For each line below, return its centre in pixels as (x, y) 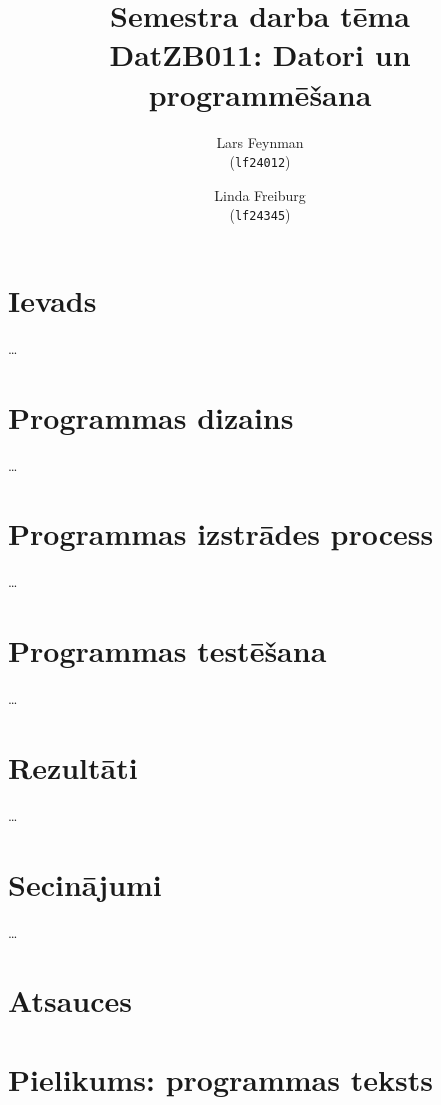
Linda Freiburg (260, 194)
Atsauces (70, 1000)
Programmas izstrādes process (221, 533)
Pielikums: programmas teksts (220, 1078)
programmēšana (260, 93)
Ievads (52, 300)
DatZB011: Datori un (260, 54)
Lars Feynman (260, 141)
